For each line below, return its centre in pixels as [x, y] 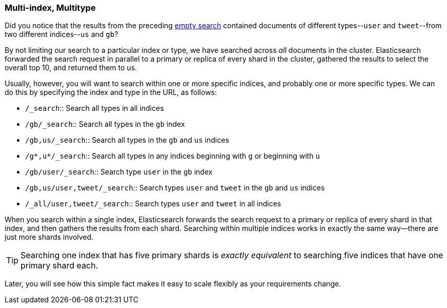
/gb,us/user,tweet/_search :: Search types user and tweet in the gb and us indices [175, 188]
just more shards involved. [49, 237]
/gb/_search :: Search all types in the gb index [105, 124]
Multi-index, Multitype [50, 8]
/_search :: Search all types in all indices [95, 108]
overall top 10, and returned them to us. [71, 68]
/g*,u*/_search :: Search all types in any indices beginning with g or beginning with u [172, 156]
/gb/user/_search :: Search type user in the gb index [119, 172]
